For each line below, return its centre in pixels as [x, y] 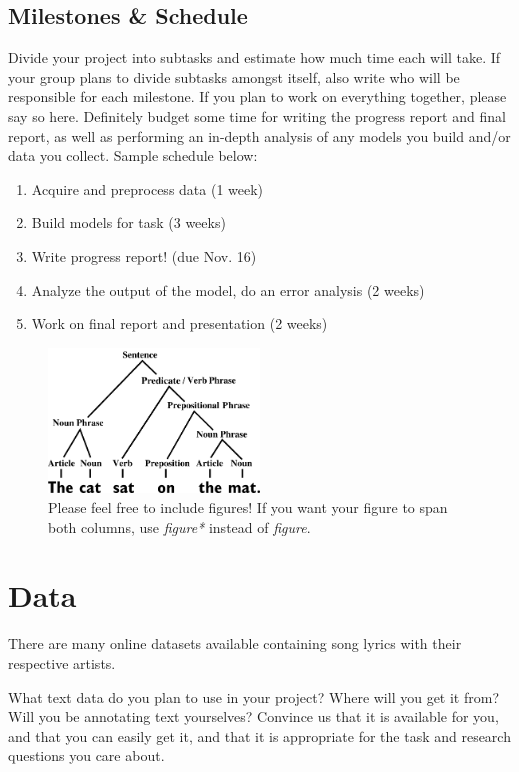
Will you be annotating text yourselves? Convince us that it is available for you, [253, 716]
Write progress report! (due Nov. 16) [144, 255]
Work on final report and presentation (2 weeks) [179, 323]
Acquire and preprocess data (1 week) [147, 188]
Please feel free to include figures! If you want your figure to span [248, 507]
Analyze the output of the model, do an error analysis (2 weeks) [228, 289]
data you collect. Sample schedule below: [133, 155]
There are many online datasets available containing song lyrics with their [235, 643]
